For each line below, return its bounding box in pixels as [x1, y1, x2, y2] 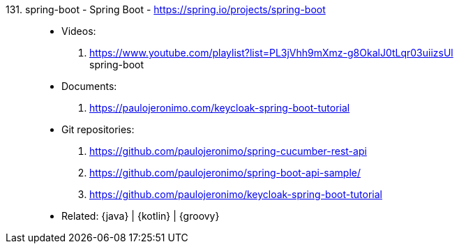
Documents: [61, 80, 117, 92]
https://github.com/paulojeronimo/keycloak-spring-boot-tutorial [89, 188, 382, 200]
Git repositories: [61, 123, 135, 135]
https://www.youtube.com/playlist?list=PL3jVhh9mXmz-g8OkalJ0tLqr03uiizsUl [89, 47, 453, 59]
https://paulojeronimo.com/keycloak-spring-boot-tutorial [89, 102, 350, 114]
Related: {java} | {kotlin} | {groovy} [61, 210, 220, 222]
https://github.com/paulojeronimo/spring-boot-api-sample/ [89, 167, 361, 179]
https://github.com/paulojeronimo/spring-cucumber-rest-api [89, 145, 367, 157]
